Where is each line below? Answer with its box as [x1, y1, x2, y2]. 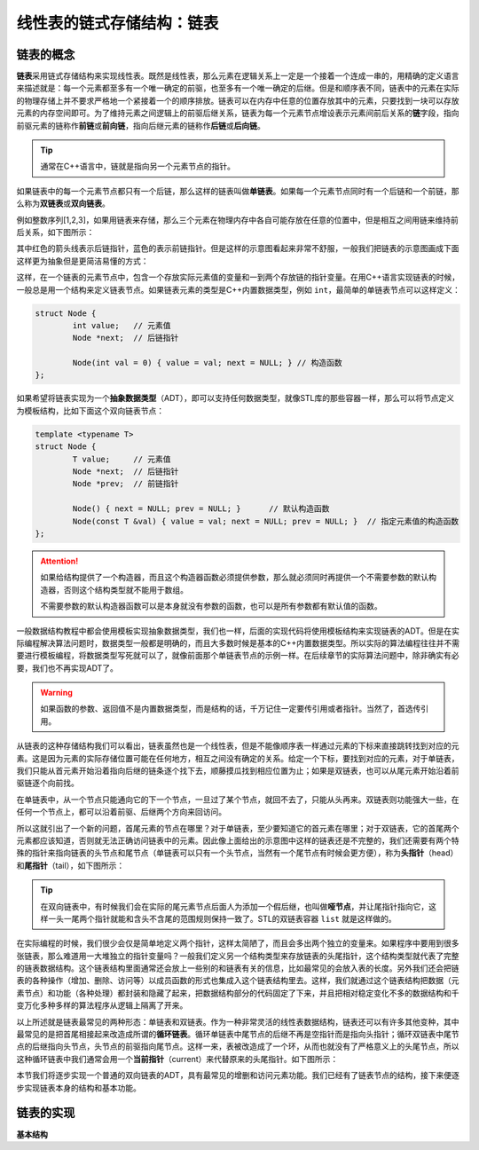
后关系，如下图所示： [16, 226, 95, 237]
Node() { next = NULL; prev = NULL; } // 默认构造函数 [72, 504, 330, 514]
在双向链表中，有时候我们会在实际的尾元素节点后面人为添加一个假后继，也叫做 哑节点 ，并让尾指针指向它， [40, 901, 429, 911]
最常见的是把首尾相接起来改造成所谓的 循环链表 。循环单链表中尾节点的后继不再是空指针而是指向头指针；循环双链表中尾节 [16, 1029, 459, 1040]
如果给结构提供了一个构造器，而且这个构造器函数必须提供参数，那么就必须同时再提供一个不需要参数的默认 [40, 572, 429, 583]
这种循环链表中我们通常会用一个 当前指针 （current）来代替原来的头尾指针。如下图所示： [16, 1053, 339, 1064]
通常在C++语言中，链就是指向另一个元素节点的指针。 [40, 161, 235, 172]
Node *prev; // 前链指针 [72, 479, 179, 489]
